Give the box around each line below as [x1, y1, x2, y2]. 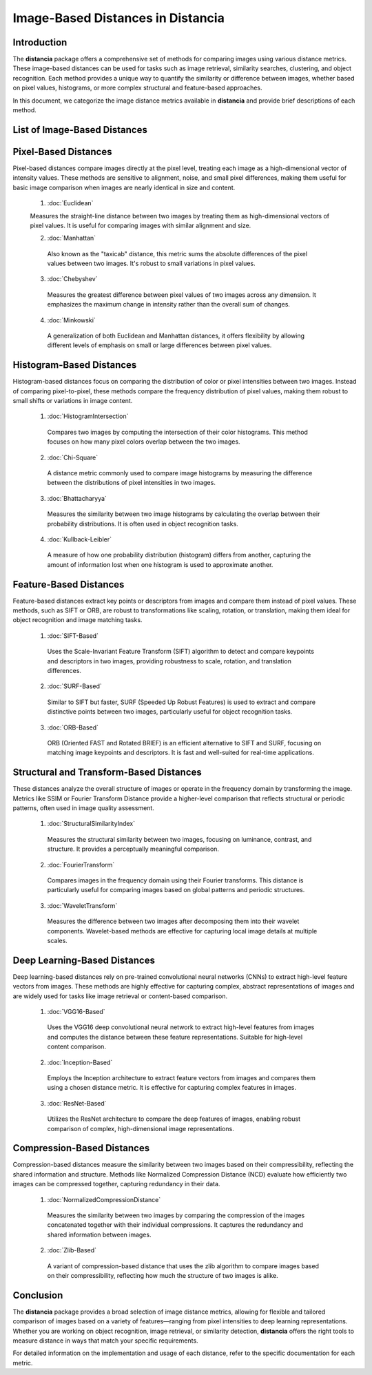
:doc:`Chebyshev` [47, 275, 98, 283]
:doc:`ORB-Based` [47, 723, 99, 732]
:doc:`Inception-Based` [47, 1058, 113, 1066]
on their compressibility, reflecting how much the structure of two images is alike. [47, 1271, 278, 1279]
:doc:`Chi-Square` [47, 453, 99, 462]
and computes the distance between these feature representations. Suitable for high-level [47, 1033, 303, 1041]
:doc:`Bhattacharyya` [47, 494, 107, 502]
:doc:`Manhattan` [47, 234, 96, 242]
